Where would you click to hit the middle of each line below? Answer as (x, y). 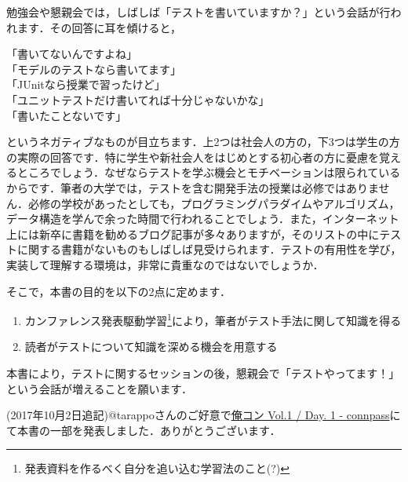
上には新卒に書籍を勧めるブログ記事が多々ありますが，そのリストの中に (193, 234)
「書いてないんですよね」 (72, 54)
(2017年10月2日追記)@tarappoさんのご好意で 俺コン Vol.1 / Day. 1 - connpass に (204, 415)
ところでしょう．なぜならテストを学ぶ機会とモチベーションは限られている (209, 172)
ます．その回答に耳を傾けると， (99, 27)
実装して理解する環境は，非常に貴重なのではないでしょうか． (165, 264)
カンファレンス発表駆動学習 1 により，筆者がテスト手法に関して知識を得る (213, 319)
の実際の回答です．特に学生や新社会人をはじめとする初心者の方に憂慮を (193, 157)
